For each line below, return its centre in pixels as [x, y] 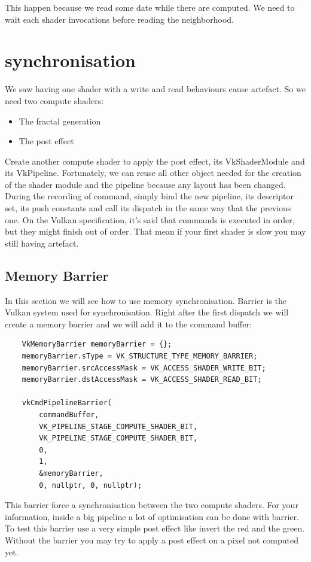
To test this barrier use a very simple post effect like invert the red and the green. [155, 528]
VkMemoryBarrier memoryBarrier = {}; [97, 344]
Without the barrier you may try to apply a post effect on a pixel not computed [152, 540]
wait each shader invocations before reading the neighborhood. [120, 19]
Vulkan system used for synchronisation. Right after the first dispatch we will [147, 312]
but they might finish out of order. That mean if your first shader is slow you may [155, 231]
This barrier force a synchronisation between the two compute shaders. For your [152, 505]
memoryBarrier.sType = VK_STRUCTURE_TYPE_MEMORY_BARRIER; [140, 356]
